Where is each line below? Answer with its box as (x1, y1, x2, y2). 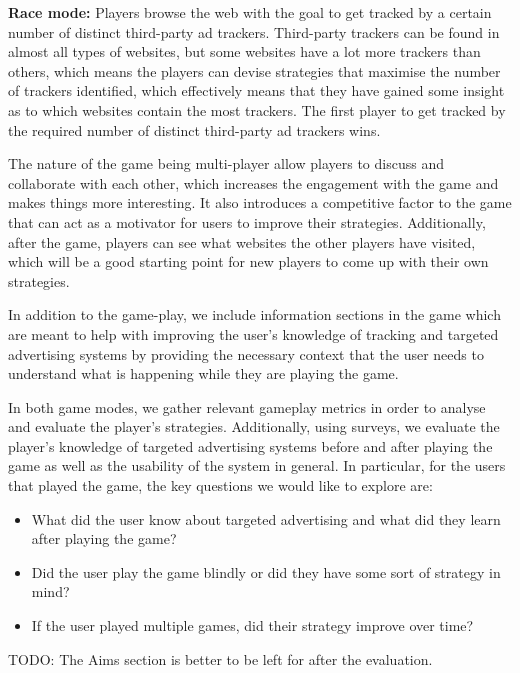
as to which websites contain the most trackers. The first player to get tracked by (8, 99, 506, 120)
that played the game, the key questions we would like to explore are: (8, 475, 433, 496)
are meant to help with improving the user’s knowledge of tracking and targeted (8, 323, 499, 344)
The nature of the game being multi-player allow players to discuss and (8, 153, 444, 174)
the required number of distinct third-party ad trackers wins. (8, 119, 381, 140)
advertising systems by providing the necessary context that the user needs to (8, 343, 484, 364)
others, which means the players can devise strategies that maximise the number (8, 60, 501, 81)
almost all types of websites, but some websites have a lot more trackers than (8, 41, 481, 62)
